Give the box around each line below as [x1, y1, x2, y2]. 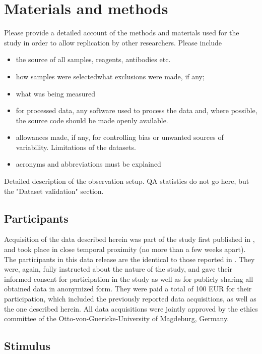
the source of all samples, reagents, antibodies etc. [16, 54, 171, 65]
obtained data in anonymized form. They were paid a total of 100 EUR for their [4, 283, 252, 294]
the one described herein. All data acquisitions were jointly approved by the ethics [4, 303, 258, 314]
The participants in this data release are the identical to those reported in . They [4, 254, 255, 264]
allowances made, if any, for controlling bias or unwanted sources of [16, 132, 224, 142]
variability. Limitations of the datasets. [16, 141, 136, 152]
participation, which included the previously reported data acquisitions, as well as [4, 293, 256, 304]
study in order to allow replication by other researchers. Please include [4, 37, 222, 47]
